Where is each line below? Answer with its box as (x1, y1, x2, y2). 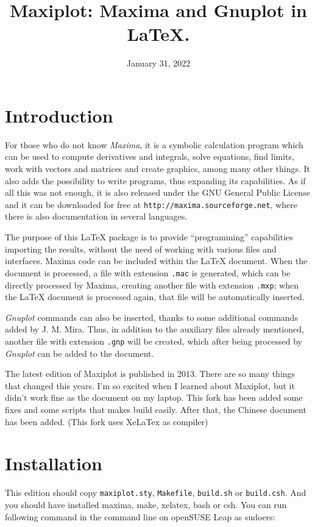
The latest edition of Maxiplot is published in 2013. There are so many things (5, 367, 296, 380)
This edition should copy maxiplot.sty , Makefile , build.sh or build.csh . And (5, 486, 306, 499)
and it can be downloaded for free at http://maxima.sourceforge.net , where (5, 198, 297, 210)
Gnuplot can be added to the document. (5, 346, 154, 359)
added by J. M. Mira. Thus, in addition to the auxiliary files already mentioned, (5, 323, 304, 335)
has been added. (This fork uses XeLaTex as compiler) (5, 415, 208, 428)
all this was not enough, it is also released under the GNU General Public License (5, 186, 310, 199)
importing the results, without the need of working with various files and (5, 242, 277, 255)
